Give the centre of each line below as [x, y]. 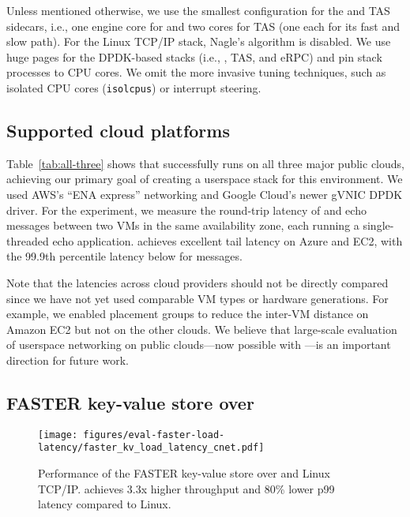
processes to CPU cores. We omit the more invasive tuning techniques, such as [196, 72]
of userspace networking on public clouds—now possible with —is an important [199, 345]
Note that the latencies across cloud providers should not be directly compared [197, 282]
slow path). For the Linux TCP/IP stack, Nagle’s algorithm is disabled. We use [199, 41]
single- [378, 225]
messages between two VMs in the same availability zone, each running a [183, 225]
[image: [58, 435]
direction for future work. [68, 360]
